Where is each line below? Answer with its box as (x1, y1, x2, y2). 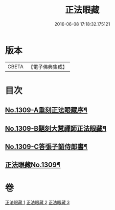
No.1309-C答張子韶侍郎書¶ (5, 143, 88, 151)
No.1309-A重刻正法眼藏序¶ (5, 106, 88, 115)
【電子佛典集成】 (28, 63, 68, 70)
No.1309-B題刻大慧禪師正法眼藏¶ (5, 124, 107, 133)
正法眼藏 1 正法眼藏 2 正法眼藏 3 (5, 200, 70, 206)
